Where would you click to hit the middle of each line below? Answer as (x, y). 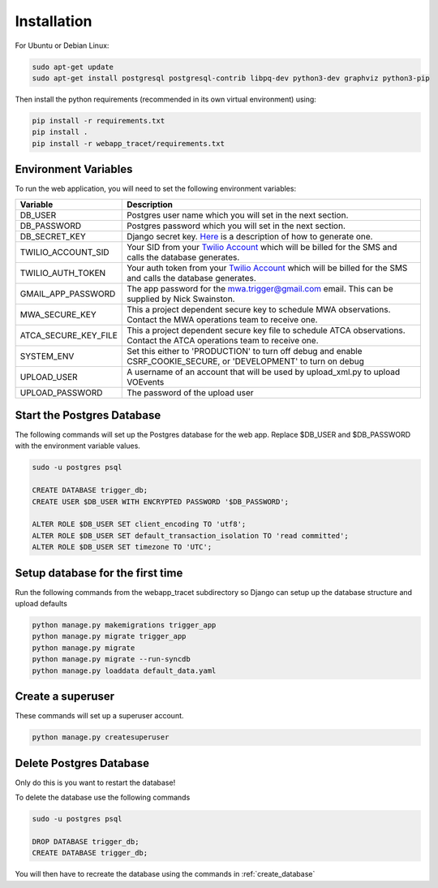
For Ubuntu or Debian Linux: (62, 45)
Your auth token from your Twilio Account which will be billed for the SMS (267, 268)
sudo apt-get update (73, 67)
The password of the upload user (190, 392)
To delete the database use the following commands (103, 797)
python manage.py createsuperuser (101, 737)
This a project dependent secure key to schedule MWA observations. (259, 309)
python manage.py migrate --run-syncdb (111, 659)
